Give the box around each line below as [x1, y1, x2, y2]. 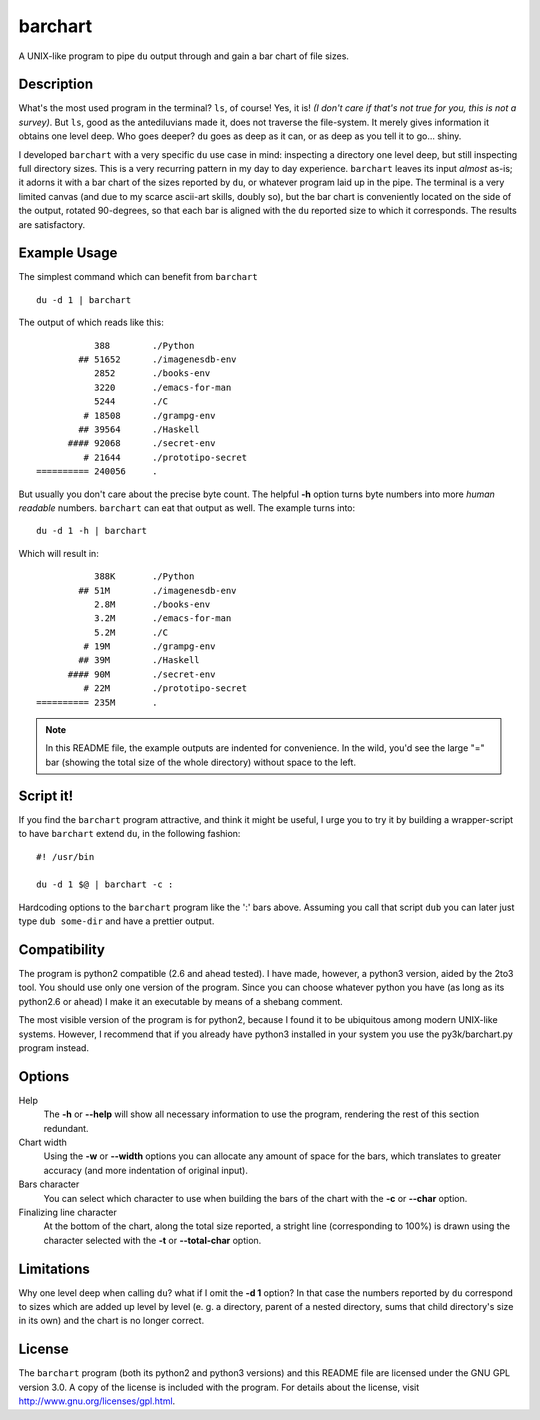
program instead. [18, 1041, 90, 1054]
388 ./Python [93, 340, 195, 351]
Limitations [18, 1260, 90, 1277]
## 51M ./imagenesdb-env [78, 585, 237, 596]
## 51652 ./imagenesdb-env [78, 354, 237, 365]
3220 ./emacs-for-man [93, 381, 232, 393]
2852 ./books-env [93, 368, 211, 379]
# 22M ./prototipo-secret [83, 683, 248, 694]
